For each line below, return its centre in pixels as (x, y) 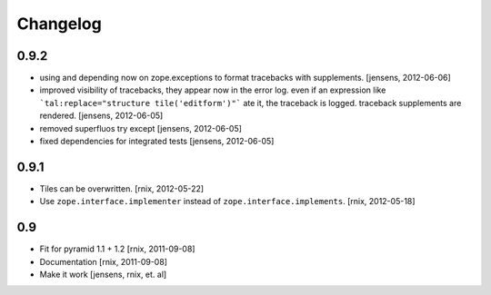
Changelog (59, 24)
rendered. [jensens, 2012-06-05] (101, 116)
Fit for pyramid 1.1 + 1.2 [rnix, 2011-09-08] (117, 249)
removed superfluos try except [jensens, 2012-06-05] (141, 128)
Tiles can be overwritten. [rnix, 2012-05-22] (122, 188)
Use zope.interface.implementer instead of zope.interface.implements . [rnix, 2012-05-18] (227, 202)
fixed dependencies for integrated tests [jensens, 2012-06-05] (157, 142)
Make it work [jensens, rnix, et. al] (103, 274)
